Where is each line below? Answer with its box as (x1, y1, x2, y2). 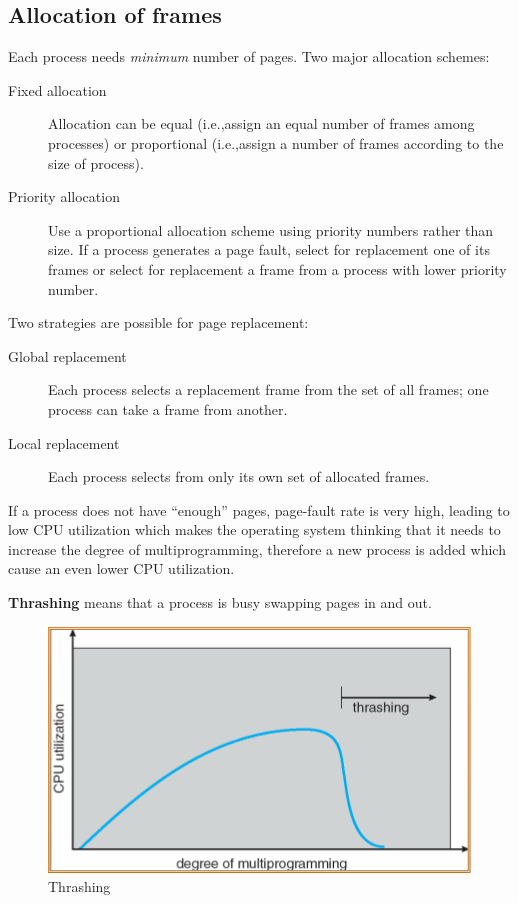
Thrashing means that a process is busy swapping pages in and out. (8, 592, 432, 613)
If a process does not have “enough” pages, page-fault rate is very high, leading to (8, 499, 510, 520)
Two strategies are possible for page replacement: (8, 312, 309, 333)
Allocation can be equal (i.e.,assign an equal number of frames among (48, 113, 475, 134)
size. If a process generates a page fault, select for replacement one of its (48, 239, 490, 260)
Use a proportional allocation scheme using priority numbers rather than (48, 219, 494, 240)
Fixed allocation (8, 79, 107, 100)
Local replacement (8, 432, 120, 453)
